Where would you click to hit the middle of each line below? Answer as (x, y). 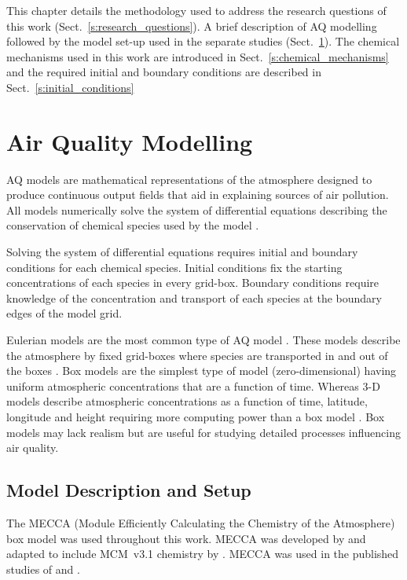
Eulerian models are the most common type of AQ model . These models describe (203, 340)
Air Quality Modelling (130, 141)
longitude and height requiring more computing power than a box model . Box (196, 417)
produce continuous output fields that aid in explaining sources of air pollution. (198, 195)
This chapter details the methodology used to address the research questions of (196, 10)
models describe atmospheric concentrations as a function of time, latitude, (187, 401)
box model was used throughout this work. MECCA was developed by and (186, 538)
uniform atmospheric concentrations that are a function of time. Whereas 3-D (193, 385)
